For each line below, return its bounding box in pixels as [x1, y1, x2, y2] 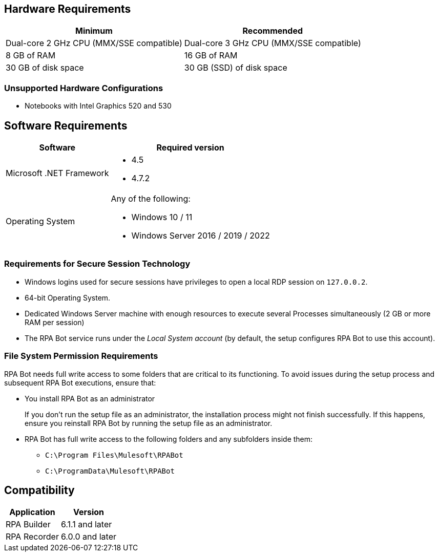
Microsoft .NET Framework [6, 168, 109, 179]
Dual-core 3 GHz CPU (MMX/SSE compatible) [184, 38, 361, 49]
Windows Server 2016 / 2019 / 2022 [131, 230, 270, 241]
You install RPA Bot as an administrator [25, 394, 155, 403]
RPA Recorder [6, 531, 59, 542]
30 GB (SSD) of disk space [184, 62, 287, 73]
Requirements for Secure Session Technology [4, 259, 191, 269]
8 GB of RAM [6, 50, 56, 61]
